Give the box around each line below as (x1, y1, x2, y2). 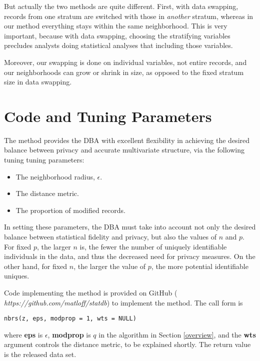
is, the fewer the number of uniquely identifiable (79, 241, 227, 251)
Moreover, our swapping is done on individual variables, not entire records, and (4, 56, 247, 67)
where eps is (4, 329, 43, 339)
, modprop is (47, 329, 91, 339)
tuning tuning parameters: (4, 154, 84, 165)
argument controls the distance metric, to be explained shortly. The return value (4, 339, 251, 349)
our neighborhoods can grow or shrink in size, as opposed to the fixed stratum (4, 66, 244, 77)
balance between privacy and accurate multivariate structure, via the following (4, 144, 244, 155)
